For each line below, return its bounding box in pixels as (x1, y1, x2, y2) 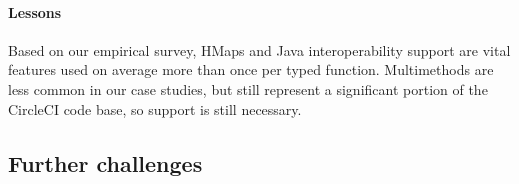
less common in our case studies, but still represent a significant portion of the (8, 78, 488, 99)
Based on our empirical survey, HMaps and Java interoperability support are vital (8, 39, 511, 60)
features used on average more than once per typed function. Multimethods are (8, 59, 494, 80)
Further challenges (8, 147, 203, 178)
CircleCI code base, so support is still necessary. (8, 98, 302, 119)
